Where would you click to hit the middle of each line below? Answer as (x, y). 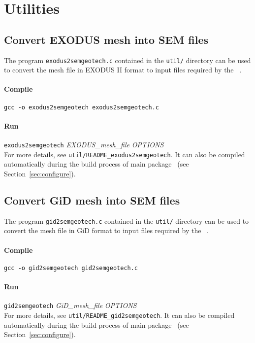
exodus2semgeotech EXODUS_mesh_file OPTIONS (84, 145)
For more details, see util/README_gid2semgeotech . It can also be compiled (119, 315)
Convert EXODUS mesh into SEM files (106, 39)
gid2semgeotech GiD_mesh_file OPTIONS (70, 305)
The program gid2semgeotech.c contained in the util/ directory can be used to (127, 221)
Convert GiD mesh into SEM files (92, 200)
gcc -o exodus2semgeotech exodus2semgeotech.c (81, 107)
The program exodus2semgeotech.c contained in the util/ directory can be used (127, 60)
